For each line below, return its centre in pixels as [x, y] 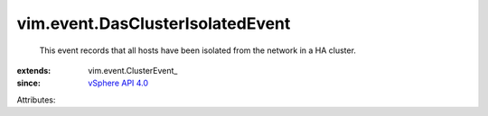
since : [28, 83]
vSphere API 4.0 [118, 83]
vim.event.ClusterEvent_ [133, 70]
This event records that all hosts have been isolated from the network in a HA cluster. [198, 50]
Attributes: [36, 100]
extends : [34, 70]
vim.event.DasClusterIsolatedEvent [154, 23]
